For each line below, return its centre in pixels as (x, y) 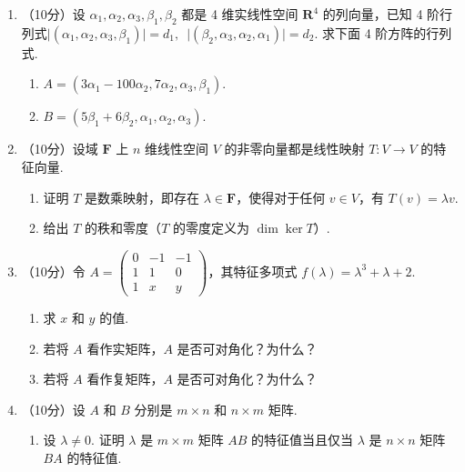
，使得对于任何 (281, 197)
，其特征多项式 (253, 271)
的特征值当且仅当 (303, 440)
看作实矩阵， (125, 348)
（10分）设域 (60, 149)
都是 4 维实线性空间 (240, 14)
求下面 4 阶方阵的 (374, 32)
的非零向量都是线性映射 (294, 149)
